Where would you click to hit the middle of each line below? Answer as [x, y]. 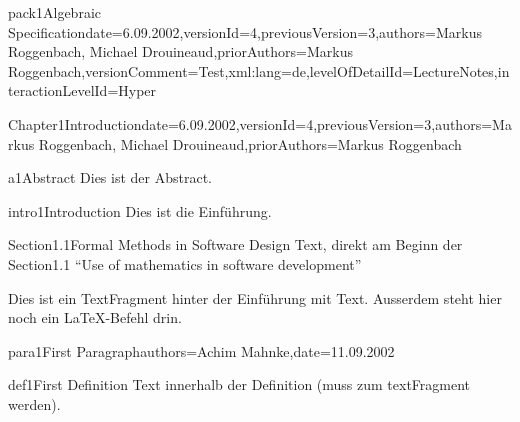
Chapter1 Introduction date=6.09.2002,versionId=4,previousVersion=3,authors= [250, 123]
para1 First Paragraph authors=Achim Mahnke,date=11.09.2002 [201, 350]
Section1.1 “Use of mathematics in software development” [185, 263]
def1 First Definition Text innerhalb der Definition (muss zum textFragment [239, 384]
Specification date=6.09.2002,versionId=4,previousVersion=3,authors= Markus [245, 31]
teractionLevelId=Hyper [82, 90]
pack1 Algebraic [54, 12]
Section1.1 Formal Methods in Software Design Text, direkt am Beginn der [235, 244]
